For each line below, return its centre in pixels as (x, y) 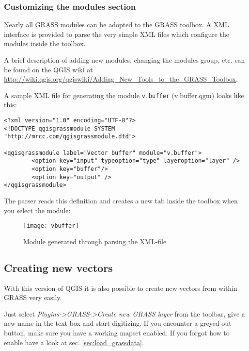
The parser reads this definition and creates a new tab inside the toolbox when (121, 200)
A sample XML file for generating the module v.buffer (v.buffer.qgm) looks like (124, 95)
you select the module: (37, 210)
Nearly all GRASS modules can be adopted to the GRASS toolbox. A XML (117, 25)
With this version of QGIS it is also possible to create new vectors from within (121, 288)
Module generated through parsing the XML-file (95, 241)
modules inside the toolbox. (45, 43)
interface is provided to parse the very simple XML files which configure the (117, 34)
